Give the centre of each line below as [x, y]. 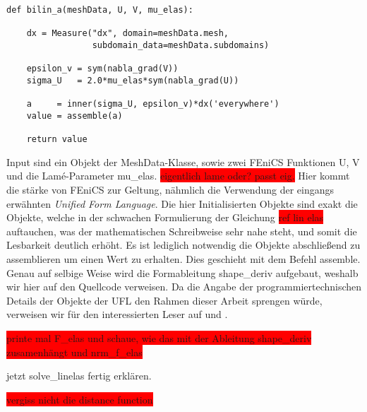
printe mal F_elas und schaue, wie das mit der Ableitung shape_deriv [159, 338]
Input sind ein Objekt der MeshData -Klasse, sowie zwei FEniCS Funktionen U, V [183, 161]
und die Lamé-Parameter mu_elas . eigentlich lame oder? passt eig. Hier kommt [178, 176]
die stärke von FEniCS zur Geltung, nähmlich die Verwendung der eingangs [170, 190]
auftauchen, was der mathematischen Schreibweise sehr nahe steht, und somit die [182, 231]
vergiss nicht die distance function [80, 399]
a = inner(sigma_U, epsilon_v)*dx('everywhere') [153, 104]
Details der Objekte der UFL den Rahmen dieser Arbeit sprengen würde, [164, 300]
